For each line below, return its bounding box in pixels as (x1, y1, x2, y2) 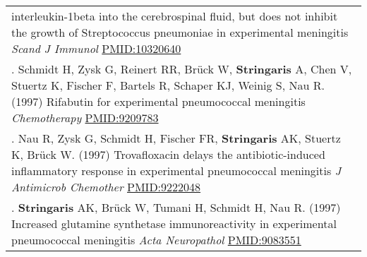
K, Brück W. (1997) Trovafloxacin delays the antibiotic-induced (11, 146, 325, 162)
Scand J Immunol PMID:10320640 (11, 40, 181, 56)
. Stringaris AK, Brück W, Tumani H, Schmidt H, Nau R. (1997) (11, 199, 341, 215)
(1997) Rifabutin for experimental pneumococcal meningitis (11, 93, 306, 109)
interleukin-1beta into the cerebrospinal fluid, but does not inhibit (11, 8, 338, 24)
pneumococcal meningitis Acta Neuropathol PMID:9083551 (11, 232, 301, 248)
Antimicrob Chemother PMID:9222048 (11, 179, 201, 195)
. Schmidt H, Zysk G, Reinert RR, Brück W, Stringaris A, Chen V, (11, 61, 352, 77)
